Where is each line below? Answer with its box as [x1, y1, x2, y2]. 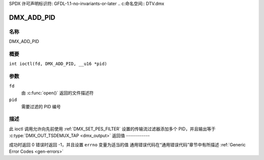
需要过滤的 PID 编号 [21, 103, 61, 109]
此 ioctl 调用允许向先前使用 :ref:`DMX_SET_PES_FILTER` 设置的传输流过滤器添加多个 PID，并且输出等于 [9, 126, 216, 132]
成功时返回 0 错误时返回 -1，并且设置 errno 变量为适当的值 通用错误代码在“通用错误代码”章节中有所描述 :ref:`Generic [9, 141, 246, 147]
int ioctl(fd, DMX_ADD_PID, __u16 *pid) [9, 61, 108, 67]
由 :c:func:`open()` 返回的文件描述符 [21, 90, 94, 96]
